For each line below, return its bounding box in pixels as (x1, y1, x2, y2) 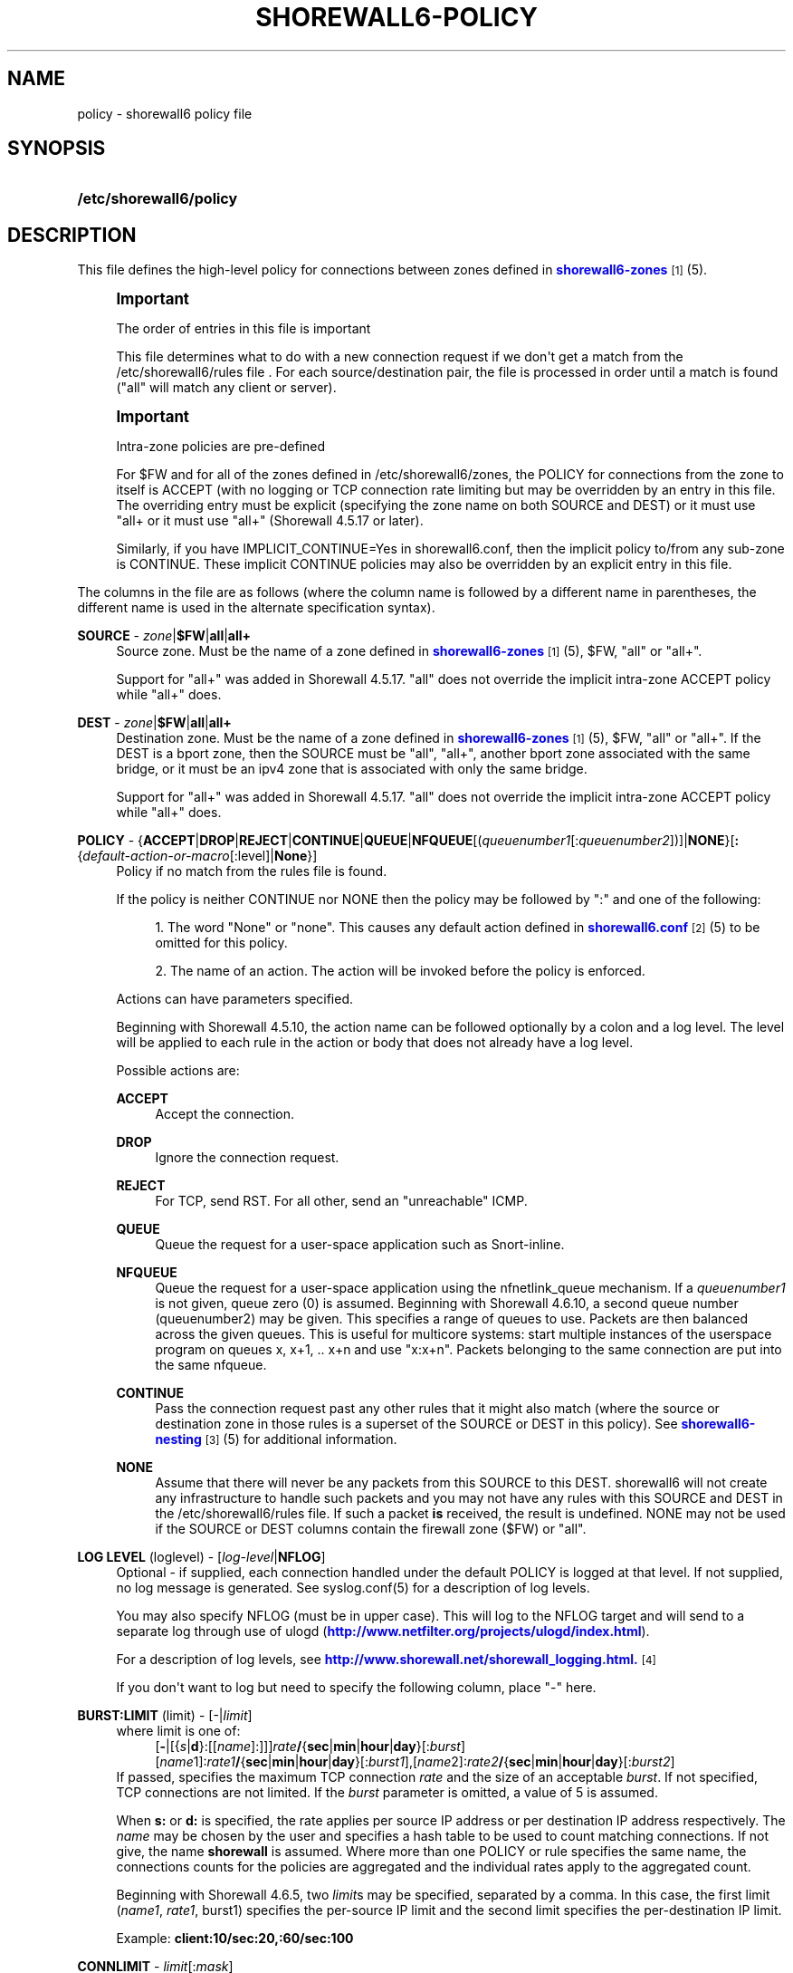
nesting (155, 1431, 202, 1448)
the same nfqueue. (155, 1357, 267, 1373)
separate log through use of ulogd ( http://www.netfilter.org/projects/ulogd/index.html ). (116, 1623, 650, 1640)
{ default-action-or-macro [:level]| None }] (77, 848, 318, 864)
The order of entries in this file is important (116, 321, 371, 337)
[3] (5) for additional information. (205, 1431, 397, 1448)
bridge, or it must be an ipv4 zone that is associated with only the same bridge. (116, 761, 588, 777)
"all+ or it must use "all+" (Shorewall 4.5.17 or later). (116, 513, 424, 529)
